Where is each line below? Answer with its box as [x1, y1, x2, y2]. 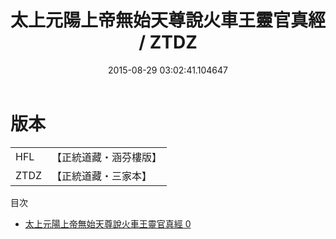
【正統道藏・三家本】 [51, 169, 153, 183]
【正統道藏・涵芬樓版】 [51, 150, 163, 164]
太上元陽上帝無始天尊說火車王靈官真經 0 [24, 217, 192, 230]
